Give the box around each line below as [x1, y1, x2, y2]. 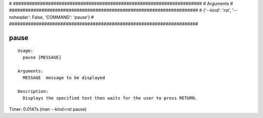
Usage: [18, 48, 34, 53]
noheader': [9, 14, 31, 20]
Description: [18, 88, 49, 94]
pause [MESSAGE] [22, 54, 62, 60]
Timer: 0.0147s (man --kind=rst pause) [9, 106, 87, 112]
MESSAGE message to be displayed [22, 75, 105, 81]
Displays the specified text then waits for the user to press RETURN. [22, 95, 198, 101]
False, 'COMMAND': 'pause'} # [32, 14, 94, 20]
